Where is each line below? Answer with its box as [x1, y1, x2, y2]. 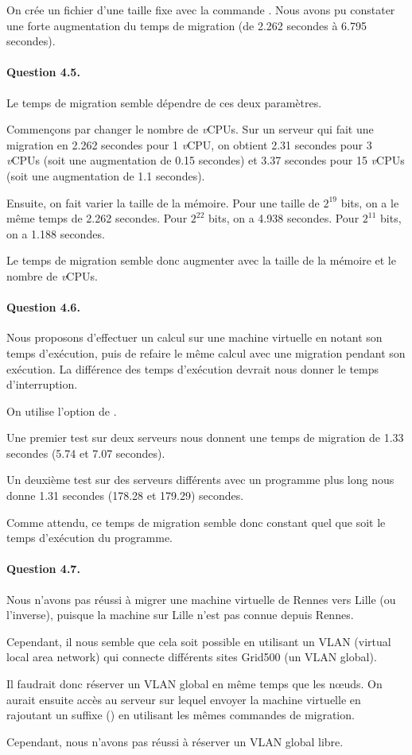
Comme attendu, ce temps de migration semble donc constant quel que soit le [6, 513, 386, 530]
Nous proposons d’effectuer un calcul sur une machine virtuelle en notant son [6, 329, 383, 346]
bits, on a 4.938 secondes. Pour [208, 210, 360, 226]
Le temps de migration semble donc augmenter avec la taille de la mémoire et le [6, 252, 396, 269]
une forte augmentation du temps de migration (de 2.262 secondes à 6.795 [6, 17, 367, 33]
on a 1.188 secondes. [6, 225, 105, 242]
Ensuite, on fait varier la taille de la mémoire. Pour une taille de [6, 194, 320, 211]
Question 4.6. [6, 299, 80, 316]
